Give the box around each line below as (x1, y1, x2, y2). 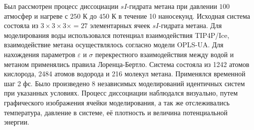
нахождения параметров (4, 49, 75, 59)
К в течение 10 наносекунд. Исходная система (111, 10, 251, 21)
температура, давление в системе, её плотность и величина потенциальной (4, 107, 228, 117)
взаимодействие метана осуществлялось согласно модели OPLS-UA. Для (4, 39, 223, 50)
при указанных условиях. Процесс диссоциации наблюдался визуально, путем (4, 88, 238, 98)
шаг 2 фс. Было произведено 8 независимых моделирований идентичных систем (4, 78, 245, 88)
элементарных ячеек (90, 20, 151, 31)
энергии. (4, 117, 30, 127)
